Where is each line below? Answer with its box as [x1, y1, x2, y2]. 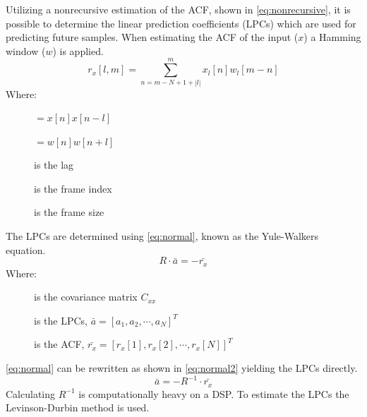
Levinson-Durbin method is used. [6, 400, 150, 415]
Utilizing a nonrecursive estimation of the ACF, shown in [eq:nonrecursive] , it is [6, 2, 351, 16]
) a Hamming [303, 30, 361, 44]
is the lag [34, 157, 74, 172]
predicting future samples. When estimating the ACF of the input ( [6, 30, 299, 44]
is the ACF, [34, 337, 85, 351]
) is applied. [52, 43, 104, 58]
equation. [6, 242, 46, 257]
